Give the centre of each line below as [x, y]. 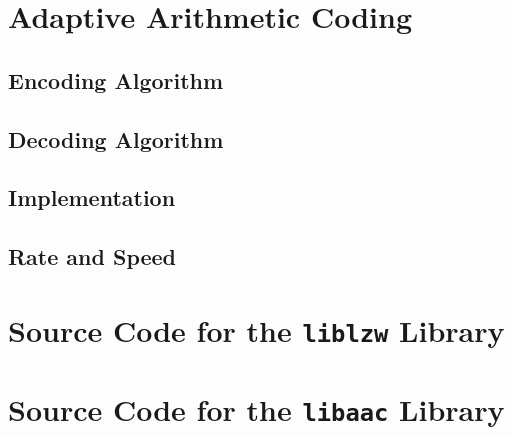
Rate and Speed [92, 256]
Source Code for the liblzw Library [256, 329]
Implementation [92, 197]
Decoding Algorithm [116, 138]
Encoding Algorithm [116, 79]
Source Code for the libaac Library [256, 409]
